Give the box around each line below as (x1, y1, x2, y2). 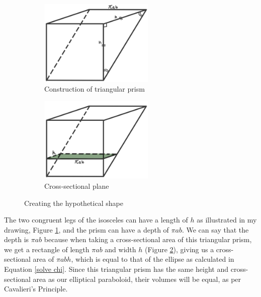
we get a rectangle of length (4, 244, 90, 254)
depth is (4, 234, 29, 245)
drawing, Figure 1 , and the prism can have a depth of (4, 224, 169, 235)
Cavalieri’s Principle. (4, 283, 68, 294)
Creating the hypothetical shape (24, 197, 123, 208)
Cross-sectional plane (44, 180, 109, 191)
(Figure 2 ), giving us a (144, 244, 214, 254)
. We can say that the (182, 224, 249, 235)
